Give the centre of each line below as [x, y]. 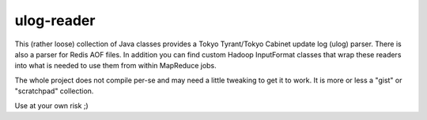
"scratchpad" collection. [54, 91]
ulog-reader [55, 20]
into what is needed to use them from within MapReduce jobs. [115, 66]
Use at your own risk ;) [51, 105]
